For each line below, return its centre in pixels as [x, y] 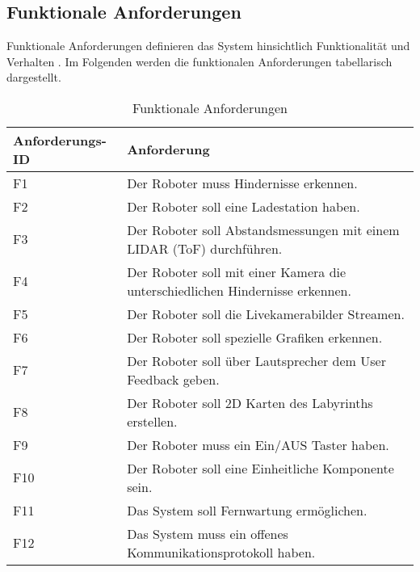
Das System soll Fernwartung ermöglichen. [247, 510]
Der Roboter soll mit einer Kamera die [237, 271]
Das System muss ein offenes [208, 533]
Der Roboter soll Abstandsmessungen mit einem [263, 229]
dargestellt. [34, 77]
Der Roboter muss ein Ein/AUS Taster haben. [258, 444]
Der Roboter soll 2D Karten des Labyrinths [250, 402]
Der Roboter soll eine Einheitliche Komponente [260, 468]
